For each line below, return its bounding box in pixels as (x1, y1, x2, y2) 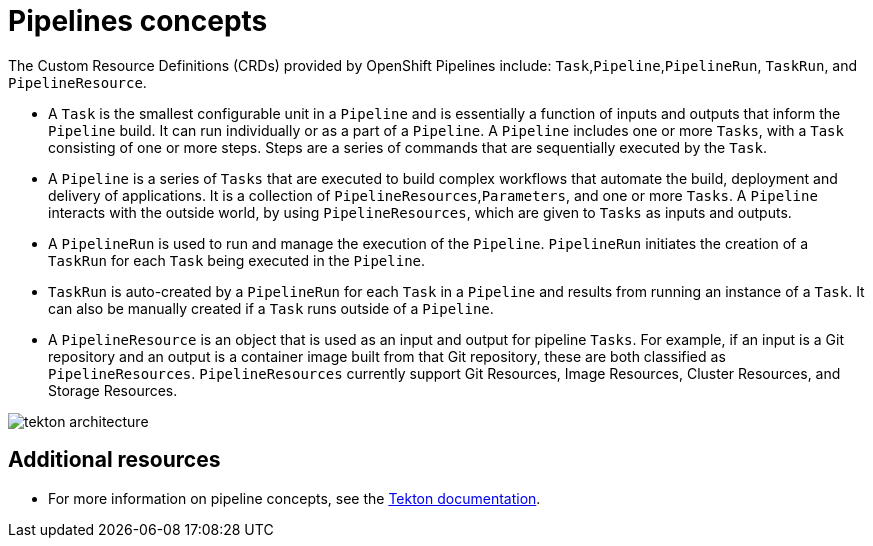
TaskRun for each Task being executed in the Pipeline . (48, 251, 426, 269)
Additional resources (8, 447, 221, 473)
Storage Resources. (48, 381, 178, 399)
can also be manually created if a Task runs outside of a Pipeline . (48, 299, 494, 317)
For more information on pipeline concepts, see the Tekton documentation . (48, 489, 541, 507)
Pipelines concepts (8, 4, 268, 38)
